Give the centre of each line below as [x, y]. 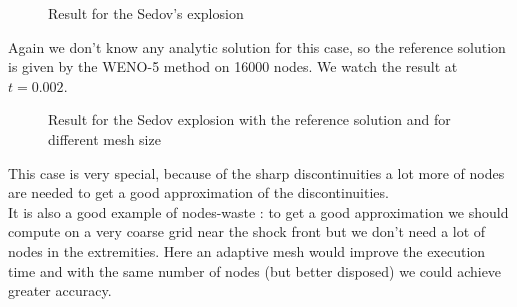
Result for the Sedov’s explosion [146, 13]
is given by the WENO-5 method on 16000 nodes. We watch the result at [233, 66]
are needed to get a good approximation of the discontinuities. [198, 192]
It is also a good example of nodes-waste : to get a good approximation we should [258, 211]
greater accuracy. [60, 290]
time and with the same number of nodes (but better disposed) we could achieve [255, 270]
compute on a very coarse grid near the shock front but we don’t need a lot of [247, 231]
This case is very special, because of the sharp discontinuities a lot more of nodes [256, 172]
